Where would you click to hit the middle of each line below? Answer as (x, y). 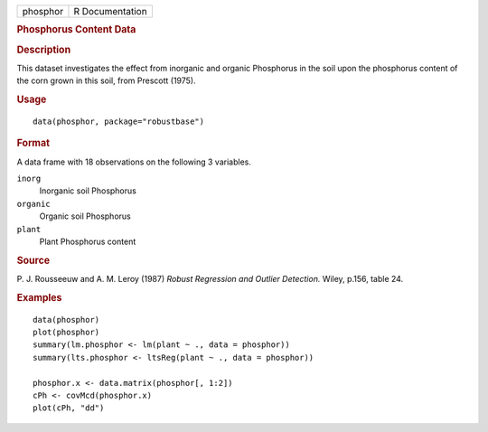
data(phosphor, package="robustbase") (119, 121)
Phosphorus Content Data (76, 30)
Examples (39, 297)
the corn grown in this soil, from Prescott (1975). (106, 80)
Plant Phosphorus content (88, 241)
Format (33, 143)
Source (33, 260)
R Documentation (111, 11)
